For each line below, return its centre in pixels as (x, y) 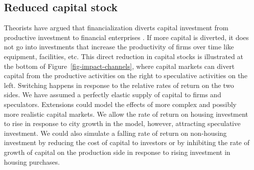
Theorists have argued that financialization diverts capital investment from (116, 28)
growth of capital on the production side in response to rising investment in (117, 152)
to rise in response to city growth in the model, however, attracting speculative (122, 123)
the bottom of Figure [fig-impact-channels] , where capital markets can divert (119, 66)
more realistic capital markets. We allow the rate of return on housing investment (126, 114)
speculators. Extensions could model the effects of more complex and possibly (120, 104)
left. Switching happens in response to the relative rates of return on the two (119, 85)
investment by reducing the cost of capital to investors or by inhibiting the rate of (127, 142)
